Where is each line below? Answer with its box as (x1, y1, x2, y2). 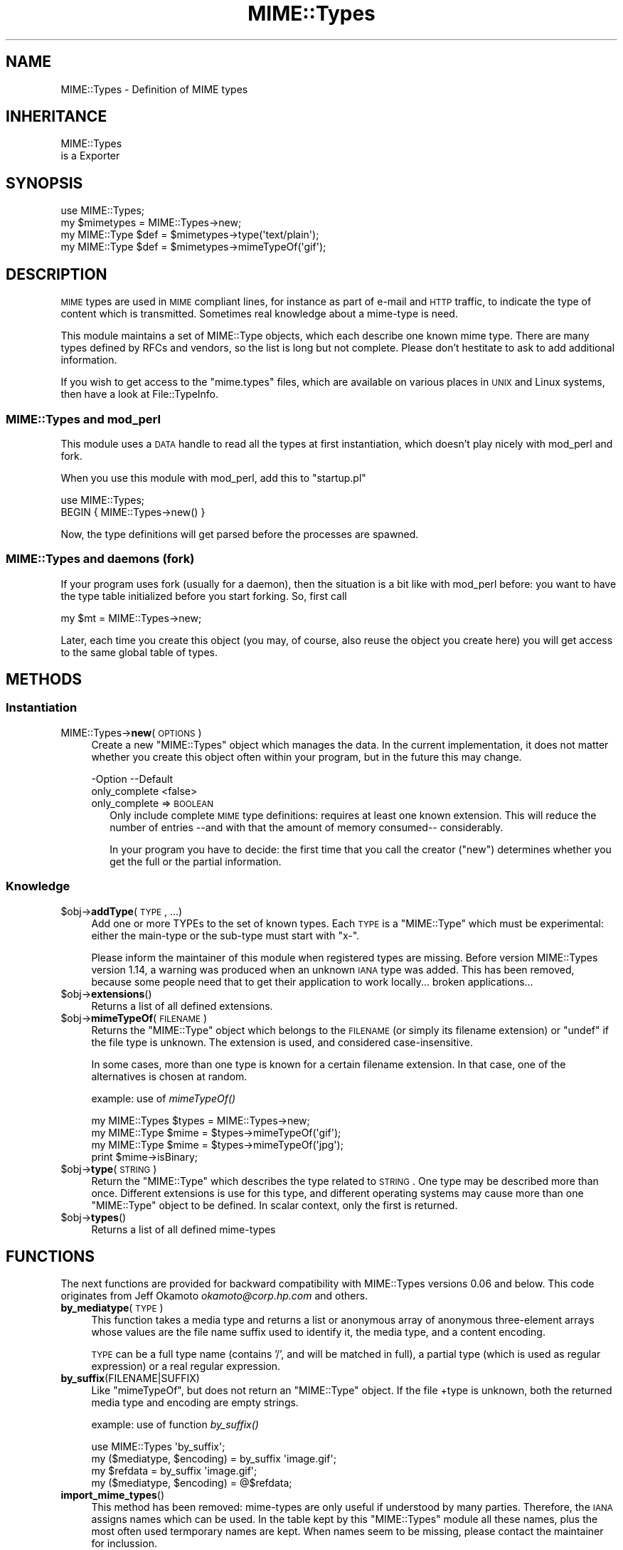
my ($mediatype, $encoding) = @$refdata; (91, 1477, 292, 1490)
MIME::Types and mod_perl (6, 411, 161, 426)
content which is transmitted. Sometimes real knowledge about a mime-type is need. (60, 307, 458, 320)
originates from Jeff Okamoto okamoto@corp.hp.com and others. (60, 1290, 368, 1302)
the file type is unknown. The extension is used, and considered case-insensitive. (91, 1035, 473, 1048)
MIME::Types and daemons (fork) (6, 552, 195, 566)
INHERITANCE (6, 107, 107, 126)
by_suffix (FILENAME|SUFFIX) (60, 1372, 200, 1385)
